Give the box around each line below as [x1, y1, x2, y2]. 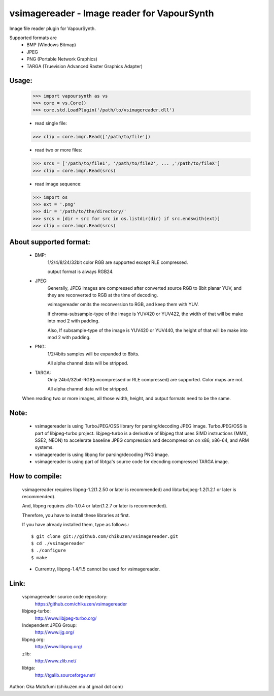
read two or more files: [35, 147, 82, 153]
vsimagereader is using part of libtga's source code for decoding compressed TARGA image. [35, 459, 229, 465]
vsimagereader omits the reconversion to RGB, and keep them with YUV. [47, 301, 199, 308]
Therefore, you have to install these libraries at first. [22, 512, 130, 518]
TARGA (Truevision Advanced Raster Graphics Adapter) [26, 63, 143, 69]
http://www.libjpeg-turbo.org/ [35, 615, 97, 621]
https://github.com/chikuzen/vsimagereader [35, 600, 127, 607]
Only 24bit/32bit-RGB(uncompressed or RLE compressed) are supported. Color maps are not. [47, 377, 244, 382]
